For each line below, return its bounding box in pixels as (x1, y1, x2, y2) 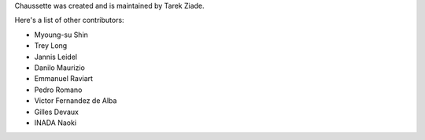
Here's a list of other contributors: (14, 16, 125, 25)
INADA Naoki (34, 118, 77, 127)
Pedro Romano (34, 85, 83, 94)
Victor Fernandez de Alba (34, 96, 117, 105)
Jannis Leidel (34, 52, 78, 61)
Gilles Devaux (34, 107, 79, 116)
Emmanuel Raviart (34, 74, 94, 83)
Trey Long (34, 41, 68, 50)
